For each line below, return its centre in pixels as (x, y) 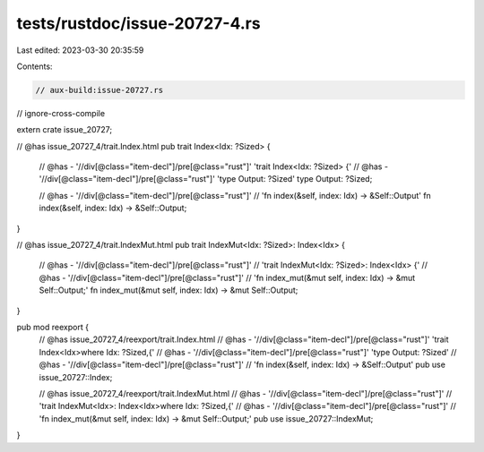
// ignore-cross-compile (61, 113)
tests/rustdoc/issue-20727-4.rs (138, 23)
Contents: (35, 66)
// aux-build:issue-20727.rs (99, 90)
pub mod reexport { (53, 327)
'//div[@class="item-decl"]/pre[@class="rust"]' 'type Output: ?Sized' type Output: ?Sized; (206, 179)
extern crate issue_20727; (64, 130)
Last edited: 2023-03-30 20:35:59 (80, 50)
